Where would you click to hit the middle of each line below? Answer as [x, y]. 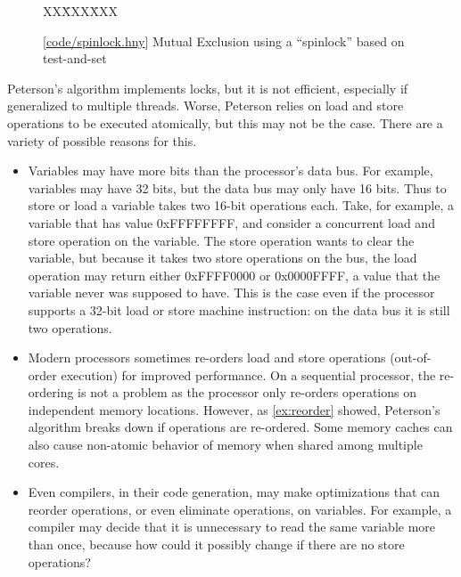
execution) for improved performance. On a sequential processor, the [248, 374]
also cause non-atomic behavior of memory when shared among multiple [225, 445]
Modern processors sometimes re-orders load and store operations [207, 358]
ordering [51, 392]
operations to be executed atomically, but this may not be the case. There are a [225, 122]
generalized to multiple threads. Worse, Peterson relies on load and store [206, 106]
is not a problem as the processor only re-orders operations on [247, 392]
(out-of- [411, 358]
